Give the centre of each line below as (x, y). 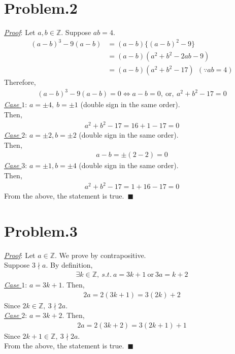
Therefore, (20, 82)
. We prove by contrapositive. (100, 255)
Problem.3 (41, 230)
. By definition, (69, 265)
